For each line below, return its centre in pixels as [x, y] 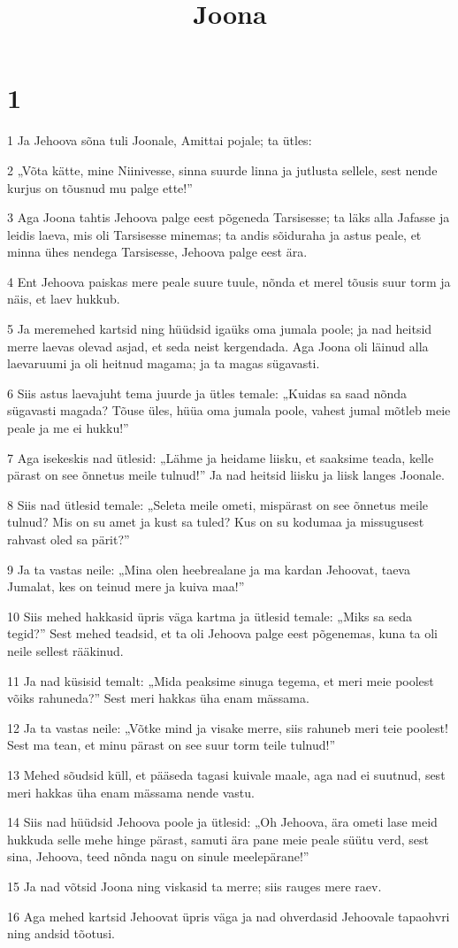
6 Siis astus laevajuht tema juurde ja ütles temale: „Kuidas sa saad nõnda [207, 393]
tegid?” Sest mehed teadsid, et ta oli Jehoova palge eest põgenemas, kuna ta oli [222, 633]
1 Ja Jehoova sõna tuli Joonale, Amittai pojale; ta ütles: [160, 140]
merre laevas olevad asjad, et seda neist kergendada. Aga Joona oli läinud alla [218, 346]
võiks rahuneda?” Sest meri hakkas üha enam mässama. [158, 698]
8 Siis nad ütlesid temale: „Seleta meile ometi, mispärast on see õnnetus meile [218, 504]
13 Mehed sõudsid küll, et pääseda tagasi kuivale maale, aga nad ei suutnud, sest [226, 774]
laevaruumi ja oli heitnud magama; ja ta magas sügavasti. [164, 363]
